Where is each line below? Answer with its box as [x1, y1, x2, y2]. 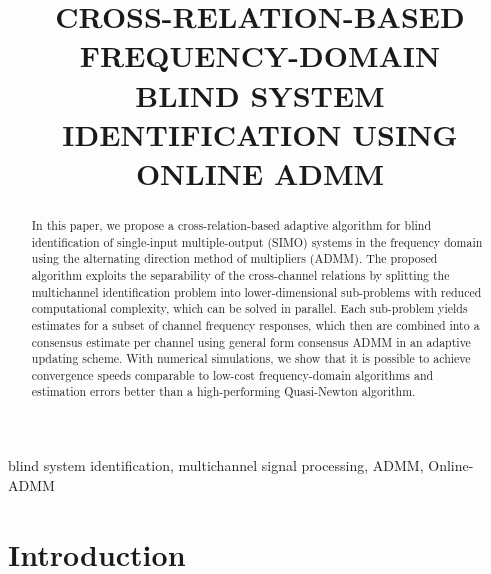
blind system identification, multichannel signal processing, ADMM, [8, 455, 424, 476]
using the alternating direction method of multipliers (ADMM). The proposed [31, 250, 438, 267]
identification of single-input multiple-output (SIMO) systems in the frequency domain [31, 233, 483, 250]
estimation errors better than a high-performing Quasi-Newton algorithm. [31, 383, 416, 400]
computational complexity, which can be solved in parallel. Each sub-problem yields [31, 300, 468, 317]
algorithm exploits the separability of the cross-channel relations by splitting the [31, 266, 450, 283]
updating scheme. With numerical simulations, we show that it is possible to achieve [31, 350, 471, 367]
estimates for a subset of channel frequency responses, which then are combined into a [31, 316, 480, 333]
